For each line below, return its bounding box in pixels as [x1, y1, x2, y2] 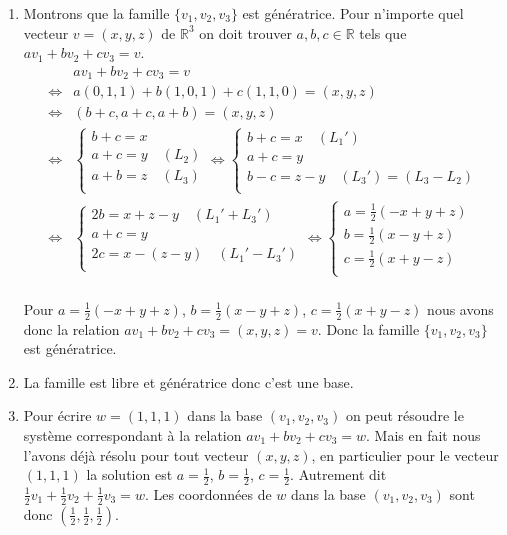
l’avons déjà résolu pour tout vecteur [23, 444, 249, 465]
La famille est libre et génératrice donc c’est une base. [23, 371, 354, 392]
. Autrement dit [290, 464, 387, 485]
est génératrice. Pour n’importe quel [242, 3, 464, 23]
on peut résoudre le [345, 405, 464, 426]
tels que [359, 22, 407, 43]
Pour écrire [23, 405, 92, 426]
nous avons [427, 298, 494, 319]
